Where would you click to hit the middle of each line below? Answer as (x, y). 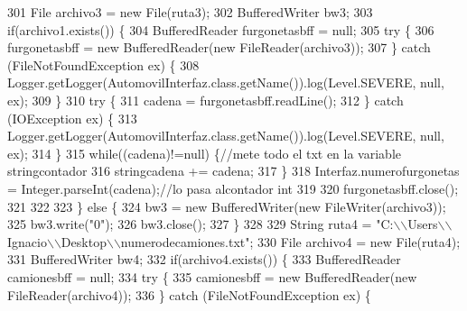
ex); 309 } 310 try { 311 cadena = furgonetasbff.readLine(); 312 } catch (205, 100)
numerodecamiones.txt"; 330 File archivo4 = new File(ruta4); (290, 241)
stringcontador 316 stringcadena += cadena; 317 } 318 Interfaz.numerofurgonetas (233, 171)
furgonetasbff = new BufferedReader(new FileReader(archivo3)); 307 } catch (219, 47)
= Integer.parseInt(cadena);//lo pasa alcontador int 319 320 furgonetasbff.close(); (233, 188)
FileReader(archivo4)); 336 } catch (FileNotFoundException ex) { (189, 294)
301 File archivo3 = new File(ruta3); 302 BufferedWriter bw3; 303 (190, 12)
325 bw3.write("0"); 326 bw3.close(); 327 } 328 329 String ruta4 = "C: (201, 224)
